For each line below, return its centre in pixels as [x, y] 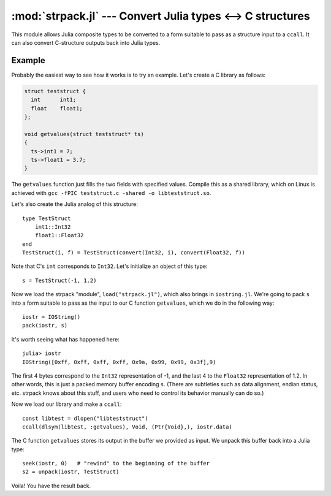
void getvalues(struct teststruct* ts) [84, 134]
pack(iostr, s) [45, 326]
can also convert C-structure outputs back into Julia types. [86, 42]
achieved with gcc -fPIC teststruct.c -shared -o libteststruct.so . [111, 193]
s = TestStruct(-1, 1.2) [59, 280]
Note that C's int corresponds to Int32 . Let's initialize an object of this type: [109, 266]
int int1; [54, 100]
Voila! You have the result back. [51, 486]
